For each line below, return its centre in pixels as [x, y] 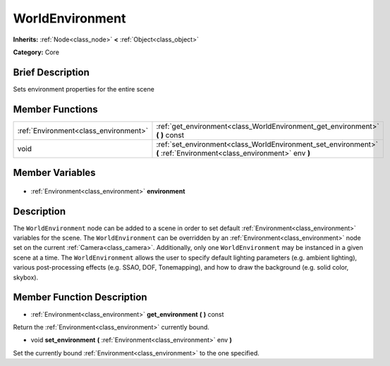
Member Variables [54, 173]
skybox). [26, 277]
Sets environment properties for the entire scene [84, 89]
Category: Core [36, 52]
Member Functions [55, 109]
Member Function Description [80, 297]
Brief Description [51, 72]
